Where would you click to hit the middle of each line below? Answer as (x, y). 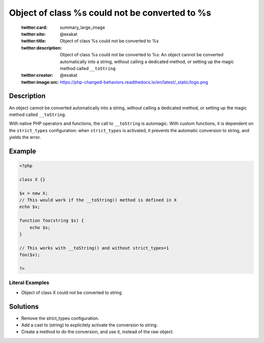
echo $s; (40, 227)
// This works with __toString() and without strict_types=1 (94, 248)
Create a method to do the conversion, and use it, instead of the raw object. (98, 332)
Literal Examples (29, 283)
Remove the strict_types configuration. (60, 318)
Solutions (24, 307)
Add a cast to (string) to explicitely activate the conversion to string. (90, 325)
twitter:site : (33, 34)
